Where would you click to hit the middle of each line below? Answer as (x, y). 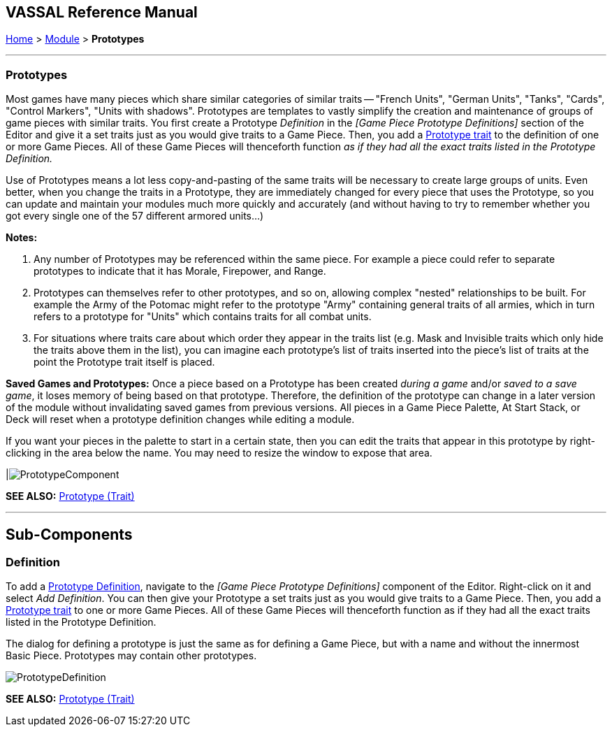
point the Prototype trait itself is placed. (124, 362)
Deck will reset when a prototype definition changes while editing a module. (180, 419)
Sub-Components (69, 534)
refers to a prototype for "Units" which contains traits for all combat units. (203, 317)
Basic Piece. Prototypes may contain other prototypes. (131, 656)
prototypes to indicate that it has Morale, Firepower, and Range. (180, 271)
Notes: (22, 238)
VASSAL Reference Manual (102, 12)
